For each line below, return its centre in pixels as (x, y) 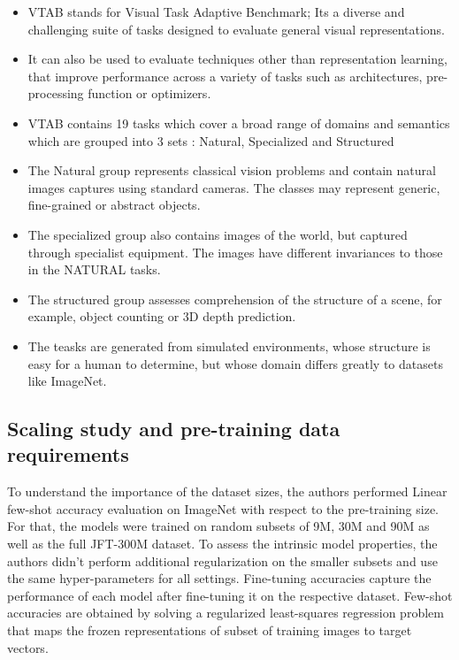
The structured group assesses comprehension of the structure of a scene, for (235, 299)
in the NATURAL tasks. (94, 269)
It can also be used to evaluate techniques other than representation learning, (237, 59)
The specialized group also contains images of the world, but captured (218, 234)
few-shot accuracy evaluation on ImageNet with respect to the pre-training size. (223, 508)
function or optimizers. (149, 93)
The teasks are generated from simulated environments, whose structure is (229, 345)
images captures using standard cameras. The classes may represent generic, (234, 187)
